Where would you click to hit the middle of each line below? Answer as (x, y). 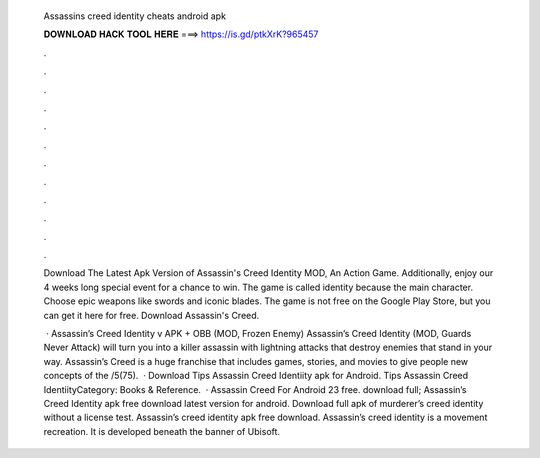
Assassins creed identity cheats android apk (135, 16)
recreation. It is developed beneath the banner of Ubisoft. (161, 431)
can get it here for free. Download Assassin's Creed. (151, 315)
